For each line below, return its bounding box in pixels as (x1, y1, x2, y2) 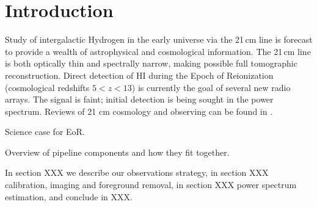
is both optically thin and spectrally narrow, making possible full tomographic (5, 57, 297, 70)
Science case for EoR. (5, 125, 85, 138)
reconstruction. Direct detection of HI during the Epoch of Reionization (5, 68, 274, 81)
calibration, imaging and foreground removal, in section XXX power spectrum (5, 178, 297, 191)
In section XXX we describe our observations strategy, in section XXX (5, 166, 269, 179)
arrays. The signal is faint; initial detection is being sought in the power (5, 93, 274, 106)
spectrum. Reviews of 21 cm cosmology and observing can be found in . (5, 104, 273, 117)
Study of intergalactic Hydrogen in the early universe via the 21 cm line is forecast (5, 33, 313, 46)
